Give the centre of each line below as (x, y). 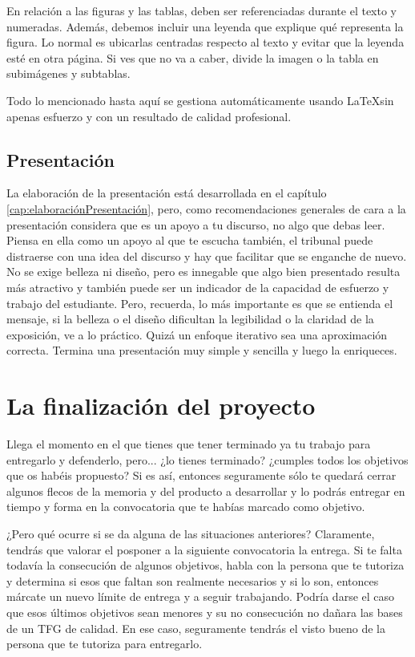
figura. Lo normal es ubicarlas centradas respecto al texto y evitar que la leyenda (205, 42)
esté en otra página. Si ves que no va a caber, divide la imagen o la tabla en (193, 57)
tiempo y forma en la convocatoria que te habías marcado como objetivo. (186, 507)
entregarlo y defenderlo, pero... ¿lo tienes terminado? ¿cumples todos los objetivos (207, 459)
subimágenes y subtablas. (68, 73)
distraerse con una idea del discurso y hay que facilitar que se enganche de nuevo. (207, 255)
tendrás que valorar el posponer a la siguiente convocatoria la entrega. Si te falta (204, 549)
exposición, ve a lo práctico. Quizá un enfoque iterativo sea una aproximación (197, 334)
